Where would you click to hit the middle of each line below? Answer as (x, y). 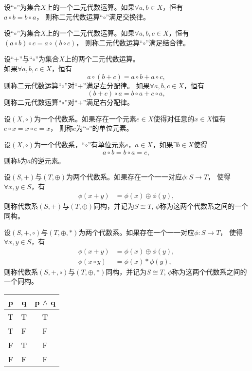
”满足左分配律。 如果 (116, 85)
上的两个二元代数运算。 (102, 59)
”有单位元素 (107, 144)
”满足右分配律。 (108, 102)
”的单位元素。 (111, 128)
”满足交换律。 (128, 16)
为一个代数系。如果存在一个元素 (85, 118)
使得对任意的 (174, 118)
